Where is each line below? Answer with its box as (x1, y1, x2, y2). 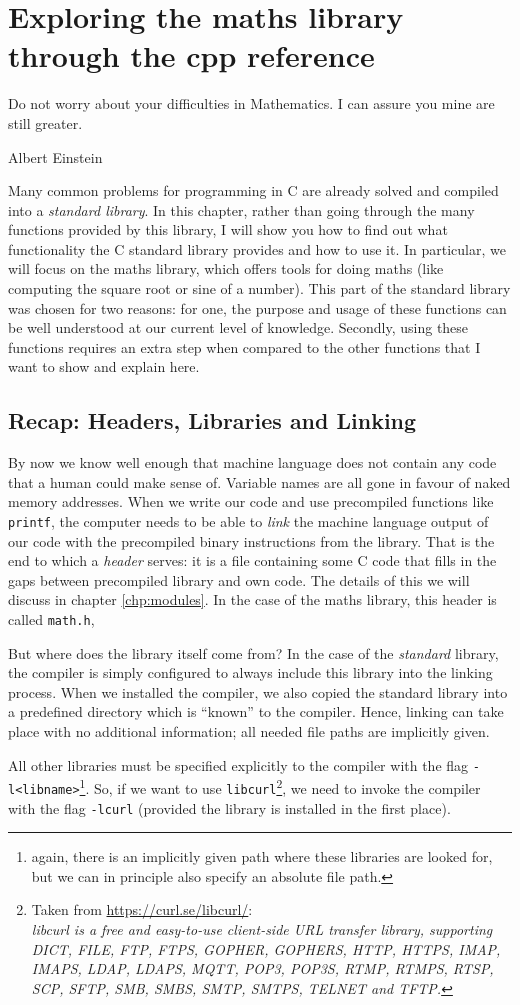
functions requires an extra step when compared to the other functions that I (8, 336, 481, 357)
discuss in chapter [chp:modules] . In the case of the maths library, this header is (8, 589, 497, 610)
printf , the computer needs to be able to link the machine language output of (8, 511, 489, 532)
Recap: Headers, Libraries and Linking (8, 405, 417, 436)
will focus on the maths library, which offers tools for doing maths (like (8, 258, 444, 279)
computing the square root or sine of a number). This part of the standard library (8, 278, 511, 299)
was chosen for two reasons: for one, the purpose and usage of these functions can (8, 297, 507, 318)
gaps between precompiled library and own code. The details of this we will (8, 569, 470, 590)
